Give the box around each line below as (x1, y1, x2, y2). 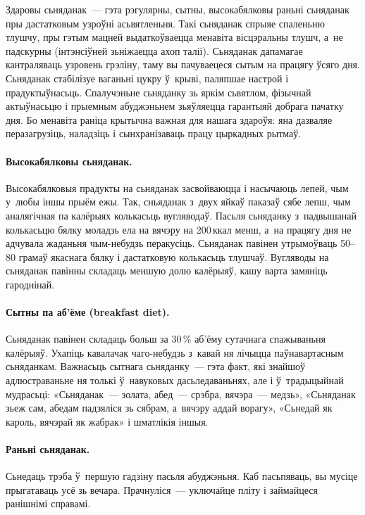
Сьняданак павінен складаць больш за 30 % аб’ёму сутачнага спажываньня (6, 331, 326, 346)
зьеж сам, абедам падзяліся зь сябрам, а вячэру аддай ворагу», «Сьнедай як (6, 400, 333, 415)
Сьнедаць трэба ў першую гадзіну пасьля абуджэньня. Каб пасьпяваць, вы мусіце (6, 469, 358, 483)
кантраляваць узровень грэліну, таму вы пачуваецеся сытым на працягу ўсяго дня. (6, 57, 360, 72)
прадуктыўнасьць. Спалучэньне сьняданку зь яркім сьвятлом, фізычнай (6, 84, 311, 99)
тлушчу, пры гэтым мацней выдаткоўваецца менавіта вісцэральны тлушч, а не (6, 30, 343, 44)
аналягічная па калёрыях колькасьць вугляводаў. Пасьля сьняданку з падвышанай (6, 208, 357, 222)
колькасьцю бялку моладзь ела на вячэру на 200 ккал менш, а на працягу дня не (6, 222, 352, 236)
